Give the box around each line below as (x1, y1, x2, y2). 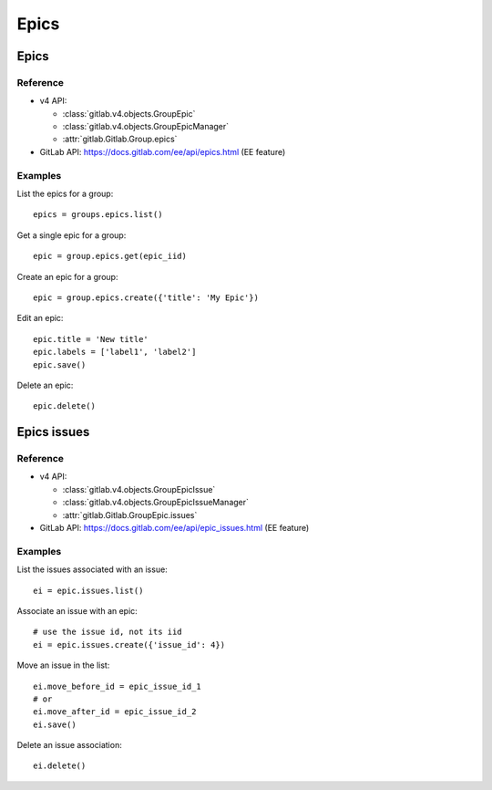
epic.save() (33, 359, 87, 369)
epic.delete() (33, 401, 96, 411)
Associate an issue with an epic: (16, 605, 138, 616)
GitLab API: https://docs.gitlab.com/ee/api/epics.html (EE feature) (39, 146, 286, 157)
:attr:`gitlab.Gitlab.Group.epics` (62, 133, 178, 145)
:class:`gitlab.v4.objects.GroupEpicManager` (62, 121, 230, 132)
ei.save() (33, 719, 77, 730)
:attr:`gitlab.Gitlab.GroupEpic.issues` (62, 509, 198, 520)
